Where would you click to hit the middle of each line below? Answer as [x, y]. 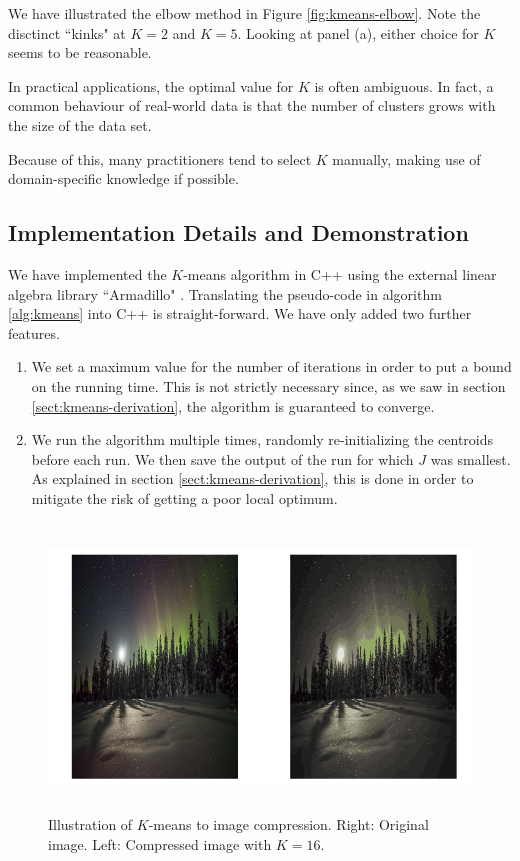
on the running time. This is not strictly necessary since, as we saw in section [268, 385]
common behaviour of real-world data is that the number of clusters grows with [252, 105]
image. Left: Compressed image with [160, 843]
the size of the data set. [80, 124]
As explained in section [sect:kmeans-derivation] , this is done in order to [252, 478]
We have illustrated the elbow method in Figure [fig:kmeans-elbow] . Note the [244, 13]
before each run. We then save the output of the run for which [222, 458]
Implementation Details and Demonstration [238, 232]
